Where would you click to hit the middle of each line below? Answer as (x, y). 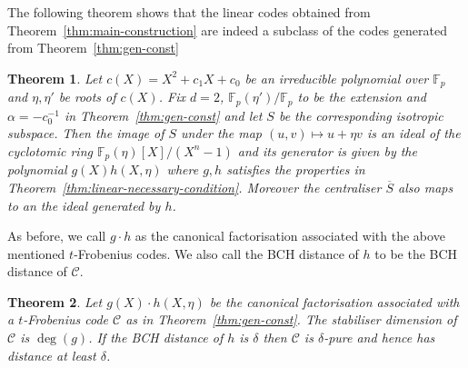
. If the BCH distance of (156, 338)
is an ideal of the (413, 133)
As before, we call (57, 236)
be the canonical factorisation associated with (334, 301)
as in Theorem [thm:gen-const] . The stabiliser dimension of (291, 319)
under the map (222, 133)
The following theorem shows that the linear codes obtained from (189, 12)
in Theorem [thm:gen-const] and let (163, 115)
